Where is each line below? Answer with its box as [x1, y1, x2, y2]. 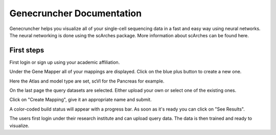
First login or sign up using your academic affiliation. [9, 59, 120, 65]
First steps [9, 46, 44, 55]
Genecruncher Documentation [9, 8, 142, 19]
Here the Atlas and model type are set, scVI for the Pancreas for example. [9, 78, 165, 84]
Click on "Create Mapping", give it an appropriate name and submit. [9, 97, 152, 103]
